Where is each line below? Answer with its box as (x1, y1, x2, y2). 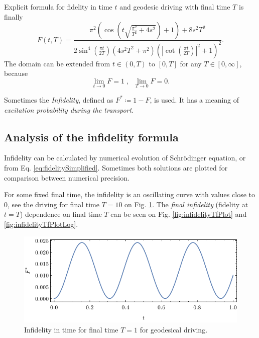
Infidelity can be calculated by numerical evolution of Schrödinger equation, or (4, 152, 246, 163)
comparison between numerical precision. (4, 172, 129, 183)
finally (4, 11, 23, 22)
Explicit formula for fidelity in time (4, 2, 112, 12)
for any (180, 58, 202, 68)
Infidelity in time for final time (24, 324, 118, 334)
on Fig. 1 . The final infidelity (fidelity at (124, 199, 248, 209)
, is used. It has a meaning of (150, 94, 239, 105)
